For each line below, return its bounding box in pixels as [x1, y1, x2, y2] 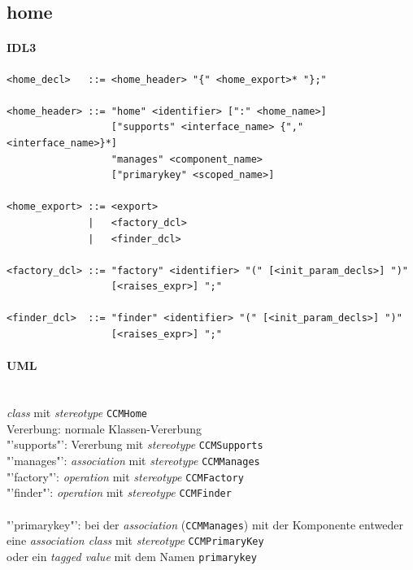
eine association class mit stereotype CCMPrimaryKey [7, 532, 264, 549]
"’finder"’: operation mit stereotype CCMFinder [7, 484, 232, 501]
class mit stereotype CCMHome [7, 404, 147, 421]
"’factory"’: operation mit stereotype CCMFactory [7, 468, 244, 485]
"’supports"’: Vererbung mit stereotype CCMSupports [7, 436, 263, 453]
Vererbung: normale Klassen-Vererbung [7, 420, 202, 437]
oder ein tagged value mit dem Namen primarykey [7, 547, 257, 564]
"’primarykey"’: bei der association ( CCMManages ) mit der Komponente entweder [7, 516, 403, 533]
